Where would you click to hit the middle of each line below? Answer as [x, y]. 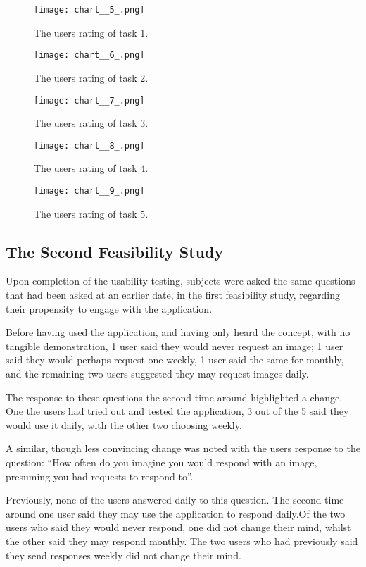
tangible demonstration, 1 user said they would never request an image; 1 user [175, 345]
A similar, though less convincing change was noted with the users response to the [183, 448]
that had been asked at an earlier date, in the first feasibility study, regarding [173, 295]
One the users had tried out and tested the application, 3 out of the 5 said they [177, 411]
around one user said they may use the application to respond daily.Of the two [176, 513]
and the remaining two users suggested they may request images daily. [157, 374]
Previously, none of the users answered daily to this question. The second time [175, 500]
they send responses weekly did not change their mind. [124, 555]
